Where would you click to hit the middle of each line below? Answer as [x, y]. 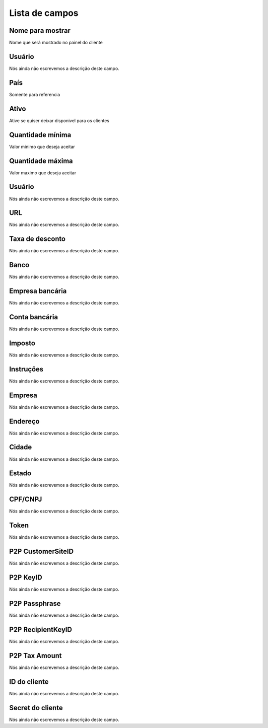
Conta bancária [33, 317]
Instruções [26, 369]
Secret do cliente [36, 708]
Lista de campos [44, 13]
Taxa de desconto [37, 239]
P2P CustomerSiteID [41, 551]
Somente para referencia [35, 94]
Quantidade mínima [40, 135]
